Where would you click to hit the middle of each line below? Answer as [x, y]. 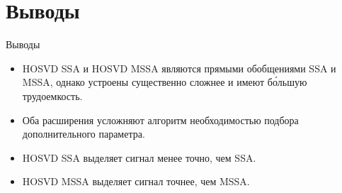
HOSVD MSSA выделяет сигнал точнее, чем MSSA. [136, 181]
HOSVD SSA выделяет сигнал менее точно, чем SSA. [139, 157]
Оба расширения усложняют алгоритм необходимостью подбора [160, 120]
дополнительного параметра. [84, 134]
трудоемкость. [52, 95]
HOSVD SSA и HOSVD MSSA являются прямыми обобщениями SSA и [179, 68]
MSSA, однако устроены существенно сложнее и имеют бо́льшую [165, 82]
